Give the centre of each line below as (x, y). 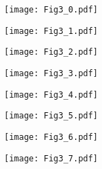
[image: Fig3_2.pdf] (51, 52)
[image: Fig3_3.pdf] (51, 73)
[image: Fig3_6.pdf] (51, 137)
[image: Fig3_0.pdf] (51, 10)
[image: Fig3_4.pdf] (51, 95)
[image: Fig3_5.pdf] (51, 116)
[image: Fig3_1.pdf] (51, 31)
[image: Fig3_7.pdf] (51, 158)
